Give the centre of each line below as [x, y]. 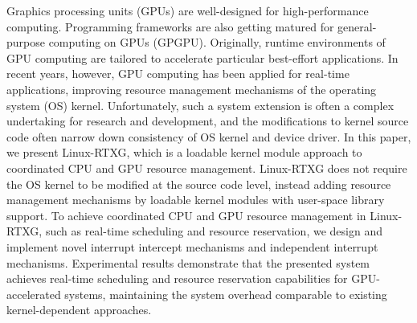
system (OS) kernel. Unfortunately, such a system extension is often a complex [200, 105]
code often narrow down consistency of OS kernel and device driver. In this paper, [209, 136]
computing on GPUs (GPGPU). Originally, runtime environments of [217, 42]
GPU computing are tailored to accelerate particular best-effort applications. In [202, 57]
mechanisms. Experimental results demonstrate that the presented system [188, 262]
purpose [26, 42]
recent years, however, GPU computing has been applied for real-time [178, 74]
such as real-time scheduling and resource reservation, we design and [214, 231]
